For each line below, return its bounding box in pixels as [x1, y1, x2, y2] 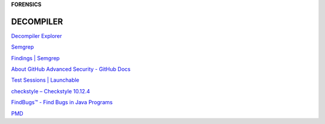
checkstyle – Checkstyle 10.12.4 [11, 87, 90, 95]
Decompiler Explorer [11, 32, 63, 39]
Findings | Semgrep [11, 54, 60, 61]
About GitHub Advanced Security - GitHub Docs [11, 66, 131, 73]
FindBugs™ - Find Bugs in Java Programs [11, 99, 113, 106]
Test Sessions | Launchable [11, 76, 79, 84]
